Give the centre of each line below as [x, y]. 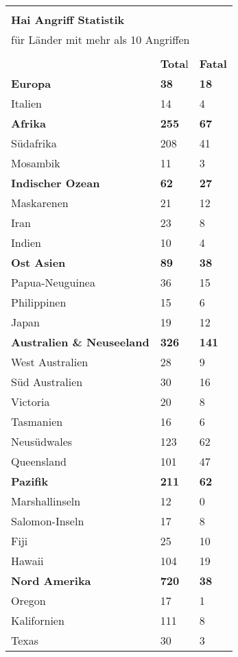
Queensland [39, 461]
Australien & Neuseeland [80, 342]
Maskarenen [40, 203]
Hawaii [27, 561]
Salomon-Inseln [48, 521]
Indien [26, 242]
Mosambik [36, 163]
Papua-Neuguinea [53, 282]
